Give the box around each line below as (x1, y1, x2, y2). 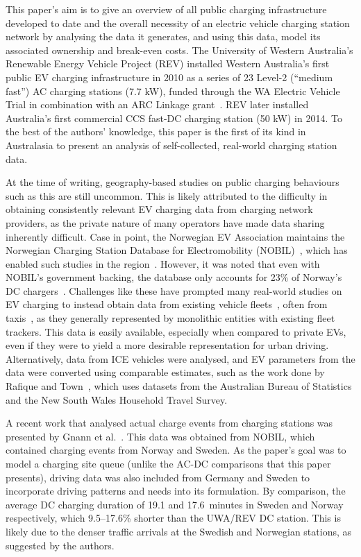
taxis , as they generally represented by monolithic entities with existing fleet (6, 311, 335, 325)
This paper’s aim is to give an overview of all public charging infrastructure (6, 2, 327, 16)
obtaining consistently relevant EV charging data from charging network (6, 202, 313, 216)
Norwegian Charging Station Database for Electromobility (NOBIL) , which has (6, 243, 348, 257)
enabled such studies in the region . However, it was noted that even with (6, 256, 320, 271)
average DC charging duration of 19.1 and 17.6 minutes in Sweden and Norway (6, 497, 344, 511)
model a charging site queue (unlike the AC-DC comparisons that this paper (6, 456, 331, 470)
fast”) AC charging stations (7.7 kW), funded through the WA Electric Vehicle (6, 83, 340, 98)
